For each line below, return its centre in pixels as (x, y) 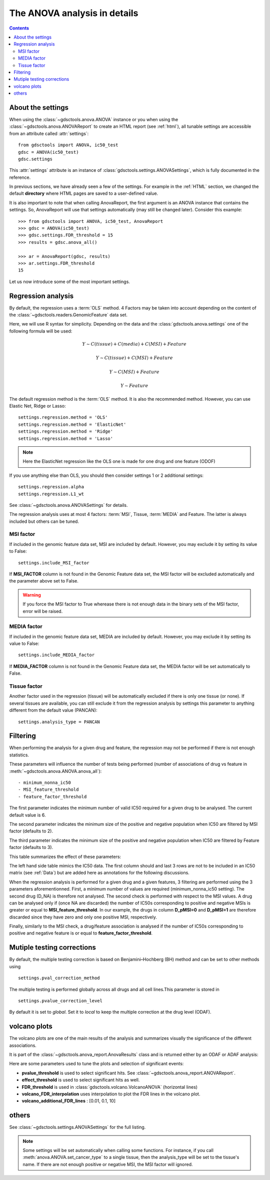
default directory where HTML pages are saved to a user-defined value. (84, 193)
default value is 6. (27, 815)
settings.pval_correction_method (59, 978)
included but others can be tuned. (44, 521)
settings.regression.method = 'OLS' (63, 417)
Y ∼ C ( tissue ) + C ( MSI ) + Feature (134, 358)
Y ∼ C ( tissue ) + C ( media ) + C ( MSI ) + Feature (134, 344)
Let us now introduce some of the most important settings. (69, 281)
